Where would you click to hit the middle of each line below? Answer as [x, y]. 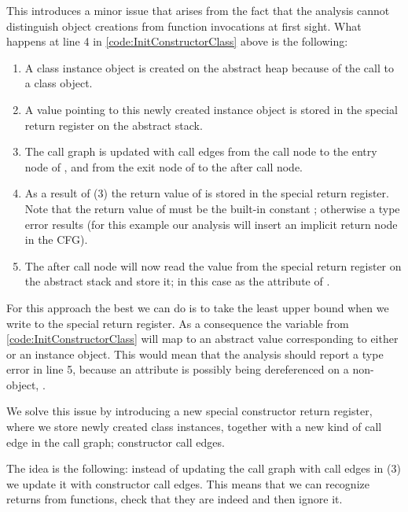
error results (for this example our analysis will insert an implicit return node [211, 224]
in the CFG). [56, 239]
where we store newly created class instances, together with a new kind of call [194, 427]
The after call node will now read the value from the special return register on [213, 265]
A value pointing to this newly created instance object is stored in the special [211, 109]
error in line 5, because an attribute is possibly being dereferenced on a [178, 369]
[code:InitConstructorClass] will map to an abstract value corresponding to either [202, 339]
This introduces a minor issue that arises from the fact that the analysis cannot [198, 10]
